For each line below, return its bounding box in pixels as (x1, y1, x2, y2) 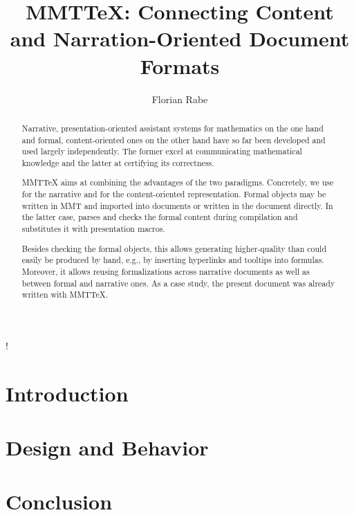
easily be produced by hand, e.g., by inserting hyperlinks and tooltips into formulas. (21, 254, 324, 266)
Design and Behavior (6, 433, 209, 462)
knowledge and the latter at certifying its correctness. (21, 156, 214, 168)
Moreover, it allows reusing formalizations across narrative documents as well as (21, 265, 310, 277)
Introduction (6, 379, 129, 407)
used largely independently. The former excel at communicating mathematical (21, 145, 302, 157)
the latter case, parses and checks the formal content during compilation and (21, 211, 298, 223)
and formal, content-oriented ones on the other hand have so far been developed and (21, 134, 326, 145)
